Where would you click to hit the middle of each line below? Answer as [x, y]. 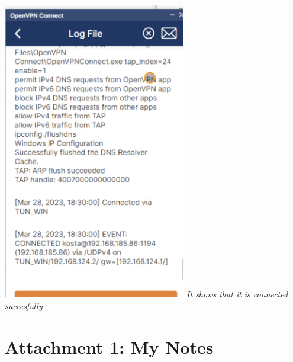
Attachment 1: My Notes [109, 346]
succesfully [24, 305]
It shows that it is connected [237, 294]
